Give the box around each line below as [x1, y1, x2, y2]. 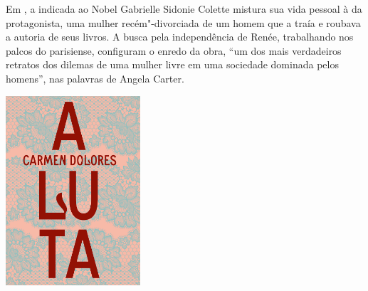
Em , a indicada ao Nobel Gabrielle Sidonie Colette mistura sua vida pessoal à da [6, 1, 362, 16]
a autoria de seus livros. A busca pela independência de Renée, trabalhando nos [6, 29, 354, 44]
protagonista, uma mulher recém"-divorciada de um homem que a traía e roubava [6, 15, 361, 30]
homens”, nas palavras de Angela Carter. [6, 70, 184, 85]
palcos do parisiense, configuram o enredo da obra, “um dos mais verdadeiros [6, 43, 342, 58]
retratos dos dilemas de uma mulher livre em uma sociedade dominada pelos [6, 57, 339, 72]
